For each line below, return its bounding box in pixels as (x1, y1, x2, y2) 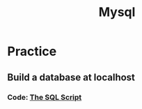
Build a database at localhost (7, 71, 136, 83)
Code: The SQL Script (7, 92, 82, 102)
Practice (7, 43, 57, 59)
